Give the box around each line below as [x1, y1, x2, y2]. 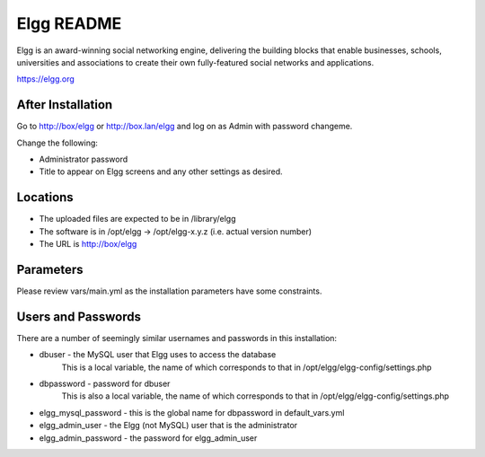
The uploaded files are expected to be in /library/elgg [39, 214, 236, 224]
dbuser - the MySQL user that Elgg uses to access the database [39, 349, 277, 360]
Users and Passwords [16, 309, 141, 324]
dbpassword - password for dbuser [39, 378, 171, 390]
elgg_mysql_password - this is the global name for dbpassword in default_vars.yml [39, 407, 345, 417]
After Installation [16, 97, 113, 112]
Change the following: [16, 137, 99, 148]
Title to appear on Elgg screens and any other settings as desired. [39, 166, 283, 177]
